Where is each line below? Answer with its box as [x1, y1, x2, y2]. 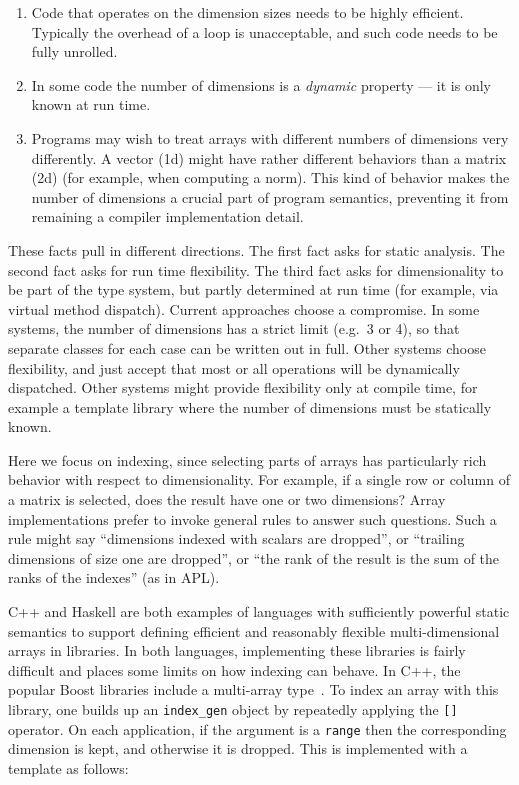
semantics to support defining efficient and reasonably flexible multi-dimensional [8, 620, 500, 641]
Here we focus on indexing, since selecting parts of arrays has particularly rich [8, 449, 487, 470]
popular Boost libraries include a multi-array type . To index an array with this [8, 679, 499, 700]
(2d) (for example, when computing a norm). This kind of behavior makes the [31, 167, 510, 188]
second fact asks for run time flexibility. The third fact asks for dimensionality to [8, 259, 504, 280]
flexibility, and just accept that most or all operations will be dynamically [8, 357, 460, 378]
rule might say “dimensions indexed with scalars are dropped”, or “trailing [8, 528, 465, 549]
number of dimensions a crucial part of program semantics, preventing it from [31, 186, 509, 207]
